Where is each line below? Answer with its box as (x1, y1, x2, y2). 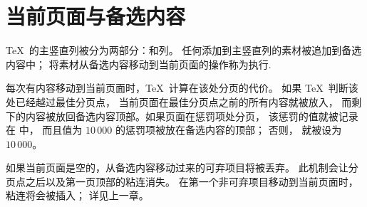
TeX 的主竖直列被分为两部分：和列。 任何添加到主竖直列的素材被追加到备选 (6, 43, 362, 58)
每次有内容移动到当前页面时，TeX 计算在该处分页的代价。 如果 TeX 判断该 (6, 80, 358, 95)
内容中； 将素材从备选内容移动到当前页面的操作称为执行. (6, 56, 272, 71)
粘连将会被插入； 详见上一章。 (6, 188, 149, 203)
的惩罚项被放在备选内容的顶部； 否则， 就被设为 (115, 122, 342, 137)
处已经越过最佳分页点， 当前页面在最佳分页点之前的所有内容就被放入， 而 (6, 94, 352, 109)
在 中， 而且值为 (6, 122, 83, 137)
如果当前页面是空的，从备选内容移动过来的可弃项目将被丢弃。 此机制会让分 (6, 160, 358, 175)
